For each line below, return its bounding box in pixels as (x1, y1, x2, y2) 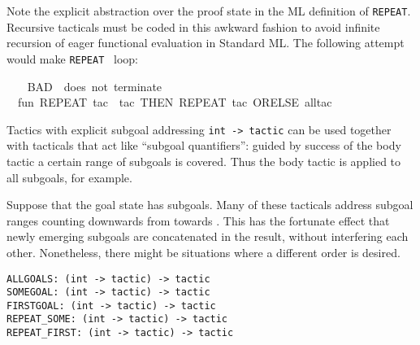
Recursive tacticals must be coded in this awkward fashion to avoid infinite (6, 18, 380, 35)
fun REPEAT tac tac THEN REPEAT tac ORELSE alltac (17, 94, 332, 111)
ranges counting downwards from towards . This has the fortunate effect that (6, 212, 390, 229)
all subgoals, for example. (6, 168, 132, 186)
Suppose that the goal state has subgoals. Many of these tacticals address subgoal (6, 196, 414, 213)
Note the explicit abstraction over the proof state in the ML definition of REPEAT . (6, 2, 411, 19)
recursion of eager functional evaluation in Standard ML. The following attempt (6, 34, 405, 51)
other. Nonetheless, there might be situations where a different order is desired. (6, 243, 401, 260)
